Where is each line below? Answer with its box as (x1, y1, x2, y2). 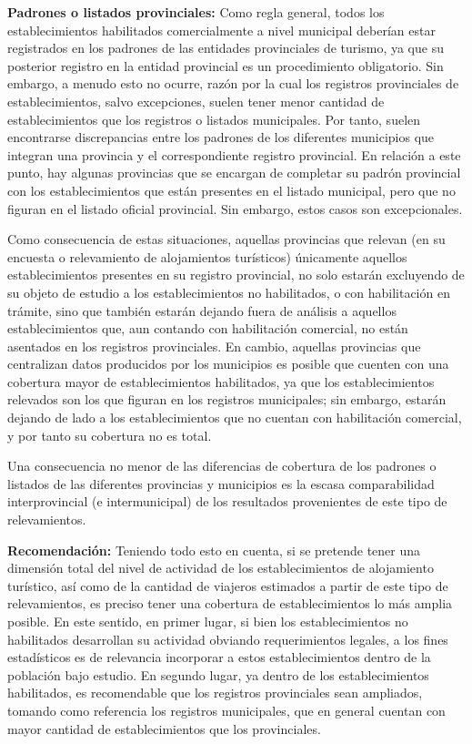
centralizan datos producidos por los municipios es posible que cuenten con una (7, 354, 449, 373)
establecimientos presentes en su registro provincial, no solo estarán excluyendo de (7, 265, 465, 284)
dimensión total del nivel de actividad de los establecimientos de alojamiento (7, 558, 434, 577)
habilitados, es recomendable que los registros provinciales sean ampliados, (7, 683, 423, 702)
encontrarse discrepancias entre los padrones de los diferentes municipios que (7, 127, 435, 147)
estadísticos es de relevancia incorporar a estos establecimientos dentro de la (7, 647, 431, 667)
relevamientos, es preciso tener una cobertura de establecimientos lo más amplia (7, 594, 453, 613)
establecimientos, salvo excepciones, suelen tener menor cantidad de (7, 91, 385, 110)
